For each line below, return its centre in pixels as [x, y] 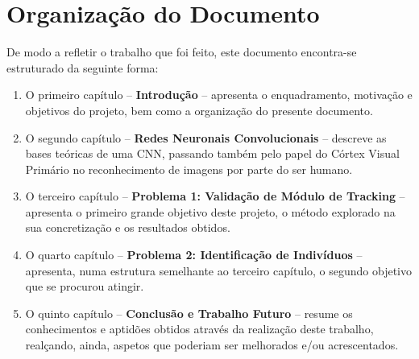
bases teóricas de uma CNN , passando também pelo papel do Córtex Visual [212, 153]
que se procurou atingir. [85, 286]
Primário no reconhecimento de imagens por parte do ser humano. [189, 169]
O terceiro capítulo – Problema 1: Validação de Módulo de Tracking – [215, 196]
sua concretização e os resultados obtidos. [128, 227]
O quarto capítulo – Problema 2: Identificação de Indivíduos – [194, 255]
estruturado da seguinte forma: [83, 67]
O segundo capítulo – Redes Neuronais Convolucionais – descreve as [206, 137]
